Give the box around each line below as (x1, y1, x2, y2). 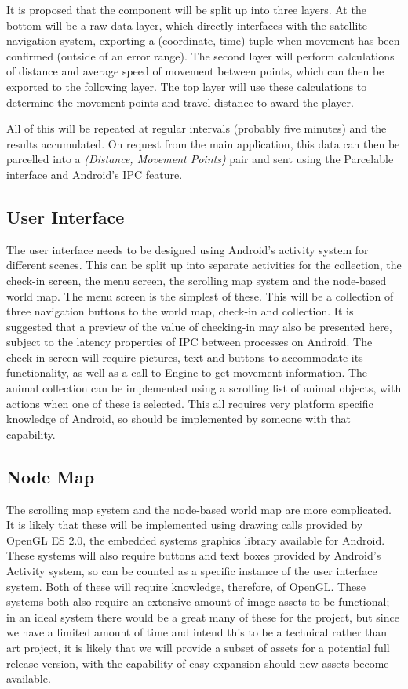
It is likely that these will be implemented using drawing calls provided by (6, 516, 363, 533)
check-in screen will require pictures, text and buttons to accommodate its (6, 348, 363, 365)
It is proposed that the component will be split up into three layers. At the (6, 2, 366, 17)
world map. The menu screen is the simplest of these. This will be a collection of (6, 287, 394, 304)
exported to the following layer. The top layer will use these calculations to (6, 78, 367, 94)
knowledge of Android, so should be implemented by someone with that (6, 410, 351, 427)
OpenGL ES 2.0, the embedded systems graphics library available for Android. (6, 531, 385, 548)
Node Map (6, 464, 95, 488)
